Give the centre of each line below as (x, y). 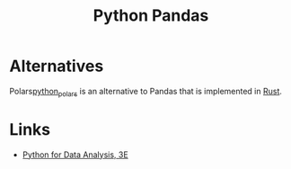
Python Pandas (151, 16)
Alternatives (57, 66)
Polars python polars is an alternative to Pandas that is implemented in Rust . (146, 92)
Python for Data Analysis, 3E (75, 155)
